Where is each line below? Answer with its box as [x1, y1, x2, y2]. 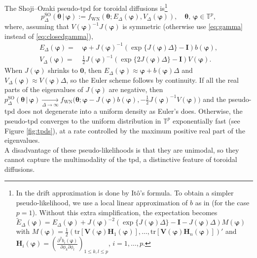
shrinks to [48, 65, 78, 75]
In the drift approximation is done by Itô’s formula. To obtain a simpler [16, 188, 234, 198]
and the [203, 94, 226, 104]
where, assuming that [4, 21, 69, 32]
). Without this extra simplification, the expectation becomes [32, 207, 218, 217]
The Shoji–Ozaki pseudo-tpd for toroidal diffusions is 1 [4, 1, 168, 13]
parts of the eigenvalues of [4, 84, 83, 95]
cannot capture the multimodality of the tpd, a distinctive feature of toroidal [4, 154, 237, 164]
